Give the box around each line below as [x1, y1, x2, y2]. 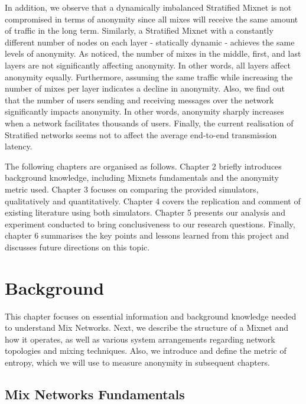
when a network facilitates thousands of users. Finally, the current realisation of [5, 116, 294, 129]
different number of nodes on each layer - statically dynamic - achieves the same [5, 35, 295, 48]
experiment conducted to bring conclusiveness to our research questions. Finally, [5, 217, 295, 230]
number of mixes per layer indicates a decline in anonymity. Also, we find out [5, 82, 285, 95]
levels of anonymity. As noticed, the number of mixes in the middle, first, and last [5, 47, 301, 60]
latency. [5, 140, 32, 152]
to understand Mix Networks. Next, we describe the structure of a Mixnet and [5, 321, 289, 334]
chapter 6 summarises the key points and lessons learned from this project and [5, 229, 289, 242]
